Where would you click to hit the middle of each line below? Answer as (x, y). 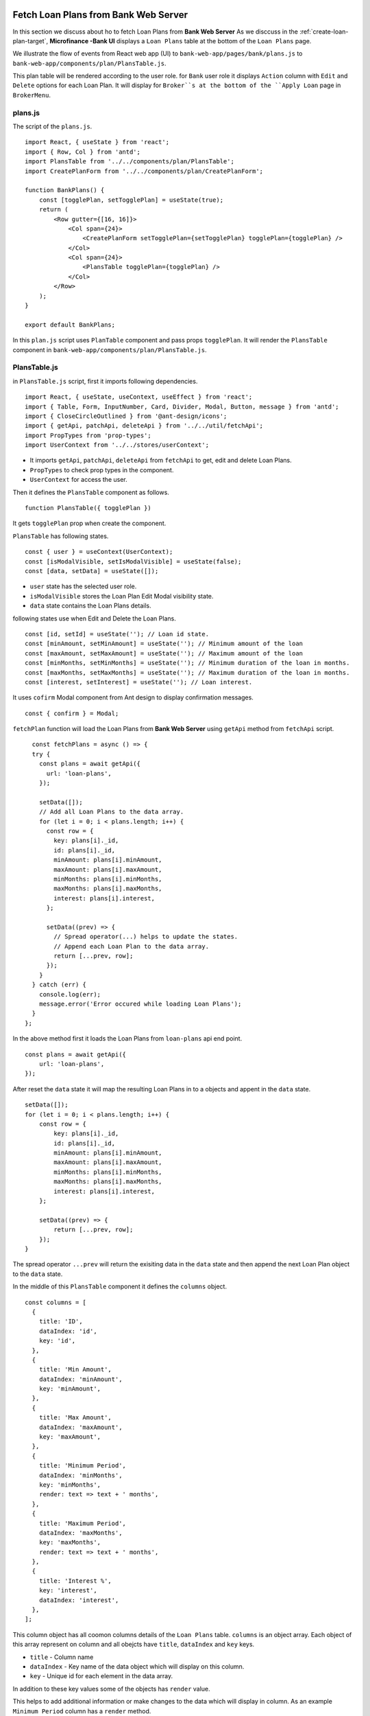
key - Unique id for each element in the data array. (101, 1676)
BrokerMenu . (32, 95)
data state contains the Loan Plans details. (90, 606)
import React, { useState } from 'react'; (97, 142)
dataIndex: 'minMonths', (81, 1475)
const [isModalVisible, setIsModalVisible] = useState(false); (133, 561)
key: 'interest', (68, 1590)
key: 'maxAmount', (70, 1437)
